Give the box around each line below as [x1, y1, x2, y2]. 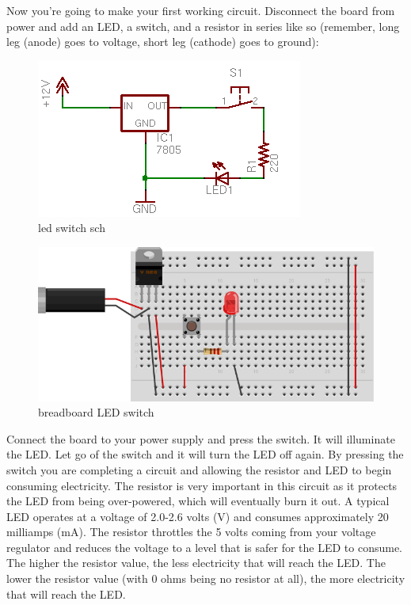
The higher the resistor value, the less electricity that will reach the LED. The [6, 554, 386, 571]
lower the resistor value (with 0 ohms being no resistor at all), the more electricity [6, 570, 405, 587]
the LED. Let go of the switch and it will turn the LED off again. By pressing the [6, 446, 404, 462]
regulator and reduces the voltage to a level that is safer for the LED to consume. [6, 538, 402, 555]
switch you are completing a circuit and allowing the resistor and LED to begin [6, 461, 392, 478]
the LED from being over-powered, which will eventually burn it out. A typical [6, 493, 390, 509]
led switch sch [38, 219, 105, 236]
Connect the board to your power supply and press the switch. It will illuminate [6, 430, 395, 447]
